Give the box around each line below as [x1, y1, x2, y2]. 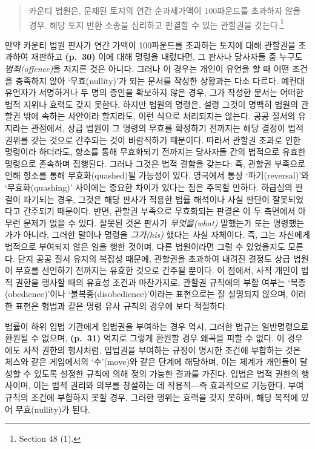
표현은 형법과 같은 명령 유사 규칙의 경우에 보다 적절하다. [15, 299, 228, 312]
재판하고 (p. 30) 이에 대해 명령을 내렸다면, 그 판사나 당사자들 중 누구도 [31, 50, 303, 63]
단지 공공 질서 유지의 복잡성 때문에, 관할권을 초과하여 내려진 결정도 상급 [18, 252, 291, 264]
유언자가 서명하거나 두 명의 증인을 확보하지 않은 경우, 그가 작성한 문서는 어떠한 [5, 86, 304, 99]
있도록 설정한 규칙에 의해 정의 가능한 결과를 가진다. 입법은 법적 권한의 [33, 367, 299, 379]
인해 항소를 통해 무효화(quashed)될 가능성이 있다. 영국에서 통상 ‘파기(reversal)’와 [5, 169, 309, 182]
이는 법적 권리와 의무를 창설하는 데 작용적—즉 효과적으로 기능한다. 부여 [33, 379, 304, 392]
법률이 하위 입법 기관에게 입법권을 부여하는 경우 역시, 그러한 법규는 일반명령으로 [5, 320, 309, 332]
